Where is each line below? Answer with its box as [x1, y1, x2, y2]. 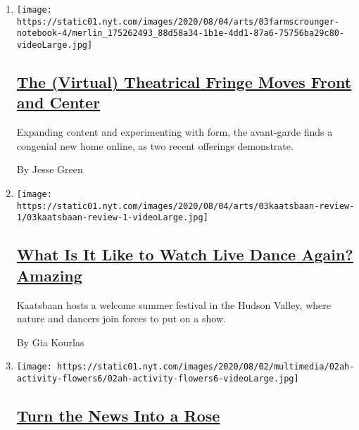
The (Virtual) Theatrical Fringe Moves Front [16, 71, 352, 93]
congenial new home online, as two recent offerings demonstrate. [16, 138, 294, 153]
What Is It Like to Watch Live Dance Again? [16, 244, 353, 265]
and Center [16, 91, 101, 113]
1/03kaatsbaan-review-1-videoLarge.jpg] [16, 213, 208, 223]
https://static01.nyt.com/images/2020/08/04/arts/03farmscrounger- [16, 16, 339, 27]
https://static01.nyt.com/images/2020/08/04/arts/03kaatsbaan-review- [16, 201, 355, 211]
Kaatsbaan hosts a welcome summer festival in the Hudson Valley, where [16, 297, 331, 312]
